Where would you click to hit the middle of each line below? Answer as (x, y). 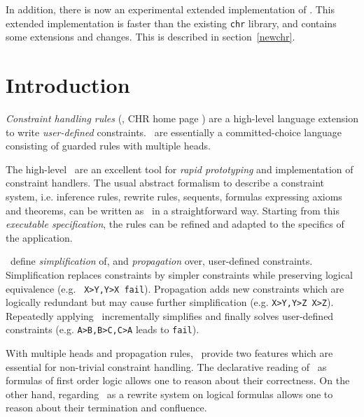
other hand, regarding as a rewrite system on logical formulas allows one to (169, 394)
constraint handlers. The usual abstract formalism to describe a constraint (165, 183)
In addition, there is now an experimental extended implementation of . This (170, 9)
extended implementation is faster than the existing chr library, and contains (171, 23)
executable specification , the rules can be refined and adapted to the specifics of (175, 224)
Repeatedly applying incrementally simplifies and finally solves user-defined (170, 315)
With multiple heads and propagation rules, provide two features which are (169, 353)
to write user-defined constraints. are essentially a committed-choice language (174, 132)
